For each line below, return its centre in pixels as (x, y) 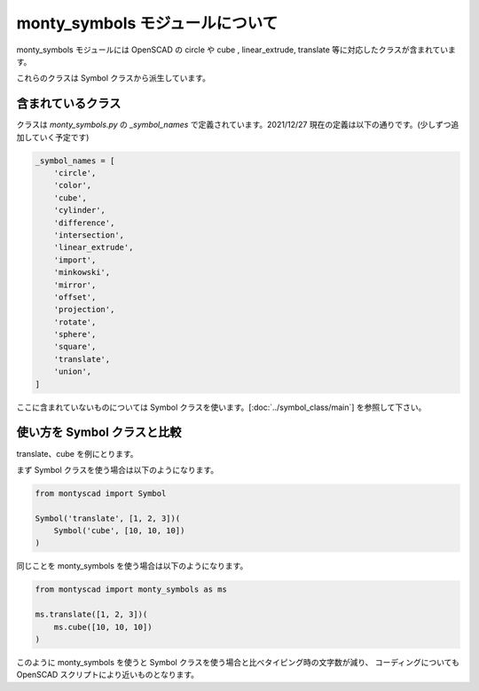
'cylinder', (80, 210)
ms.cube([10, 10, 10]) (103, 627)
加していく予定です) (53, 137)
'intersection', (89, 235)
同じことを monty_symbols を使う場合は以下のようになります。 (132, 566)
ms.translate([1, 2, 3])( (91, 615)
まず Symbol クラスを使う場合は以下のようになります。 (118, 469)
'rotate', (75, 322)
